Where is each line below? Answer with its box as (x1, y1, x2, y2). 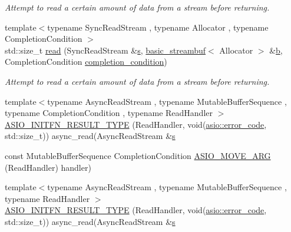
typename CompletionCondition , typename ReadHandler (5, 107, 213, 119)
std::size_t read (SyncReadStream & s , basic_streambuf (5, 44, 206, 56)
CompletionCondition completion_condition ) (5, 55, 167, 68)
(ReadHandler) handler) (5, 161, 91, 173)
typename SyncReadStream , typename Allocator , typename (47, 21, 269, 33)
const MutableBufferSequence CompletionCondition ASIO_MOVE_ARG (5, 149, 271, 161)
